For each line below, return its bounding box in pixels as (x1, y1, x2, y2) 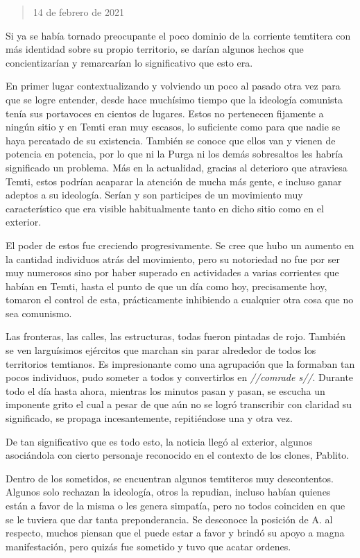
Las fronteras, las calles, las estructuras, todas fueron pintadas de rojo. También (6, 329, 345, 344)
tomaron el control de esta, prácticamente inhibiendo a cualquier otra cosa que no (6, 292, 354, 307)
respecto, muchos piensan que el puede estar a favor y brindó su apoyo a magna (6, 525, 345, 540)
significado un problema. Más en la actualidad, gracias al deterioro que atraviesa (6, 160, 348, 174)
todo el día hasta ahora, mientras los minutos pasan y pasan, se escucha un (6, 383, 325, 398)
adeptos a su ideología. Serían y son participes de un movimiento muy (6, 187, 303, 202)
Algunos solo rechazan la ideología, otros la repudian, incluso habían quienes (6, 484, 331, 499)
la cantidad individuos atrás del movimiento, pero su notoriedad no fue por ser (6, 251, 340, 266)
